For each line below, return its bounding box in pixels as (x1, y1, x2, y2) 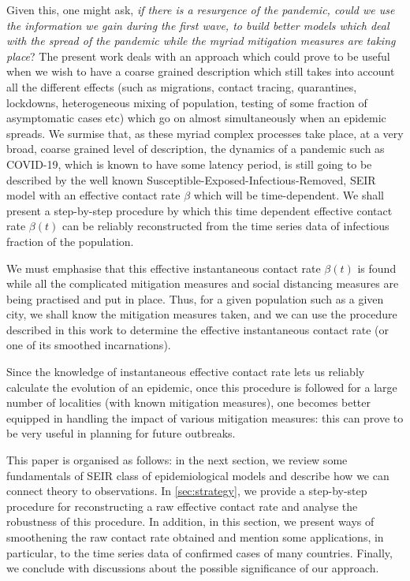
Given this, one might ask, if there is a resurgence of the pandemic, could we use (6, 2, 395, 17)
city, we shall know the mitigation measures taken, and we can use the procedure (6, 306, 397, 322)
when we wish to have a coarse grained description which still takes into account (6, 63, 395, 80)
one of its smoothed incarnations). (6, 337, 171, 353)
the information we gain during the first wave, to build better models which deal (6, 17, 389, 33)
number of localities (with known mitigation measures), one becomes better (6, 394, 371, 411)
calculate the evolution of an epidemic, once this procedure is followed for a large (6, 378, 397, 395)
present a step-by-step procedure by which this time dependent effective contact (6, 202, 393, 218)
